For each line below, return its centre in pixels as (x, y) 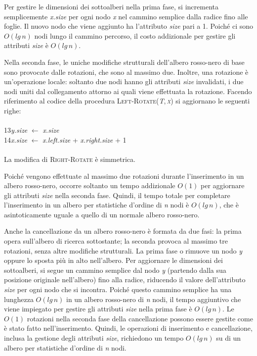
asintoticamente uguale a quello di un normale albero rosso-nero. (102, 214)
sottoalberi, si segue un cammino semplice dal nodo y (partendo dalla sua (115, 270)
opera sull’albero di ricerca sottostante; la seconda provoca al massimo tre (116, 241)
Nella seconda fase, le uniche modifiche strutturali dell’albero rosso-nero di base (124, 62)
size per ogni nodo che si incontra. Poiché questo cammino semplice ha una (118, 289)
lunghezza (19, 299)
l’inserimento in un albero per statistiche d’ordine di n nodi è (97, 205)
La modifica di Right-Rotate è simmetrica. (70, 159)
